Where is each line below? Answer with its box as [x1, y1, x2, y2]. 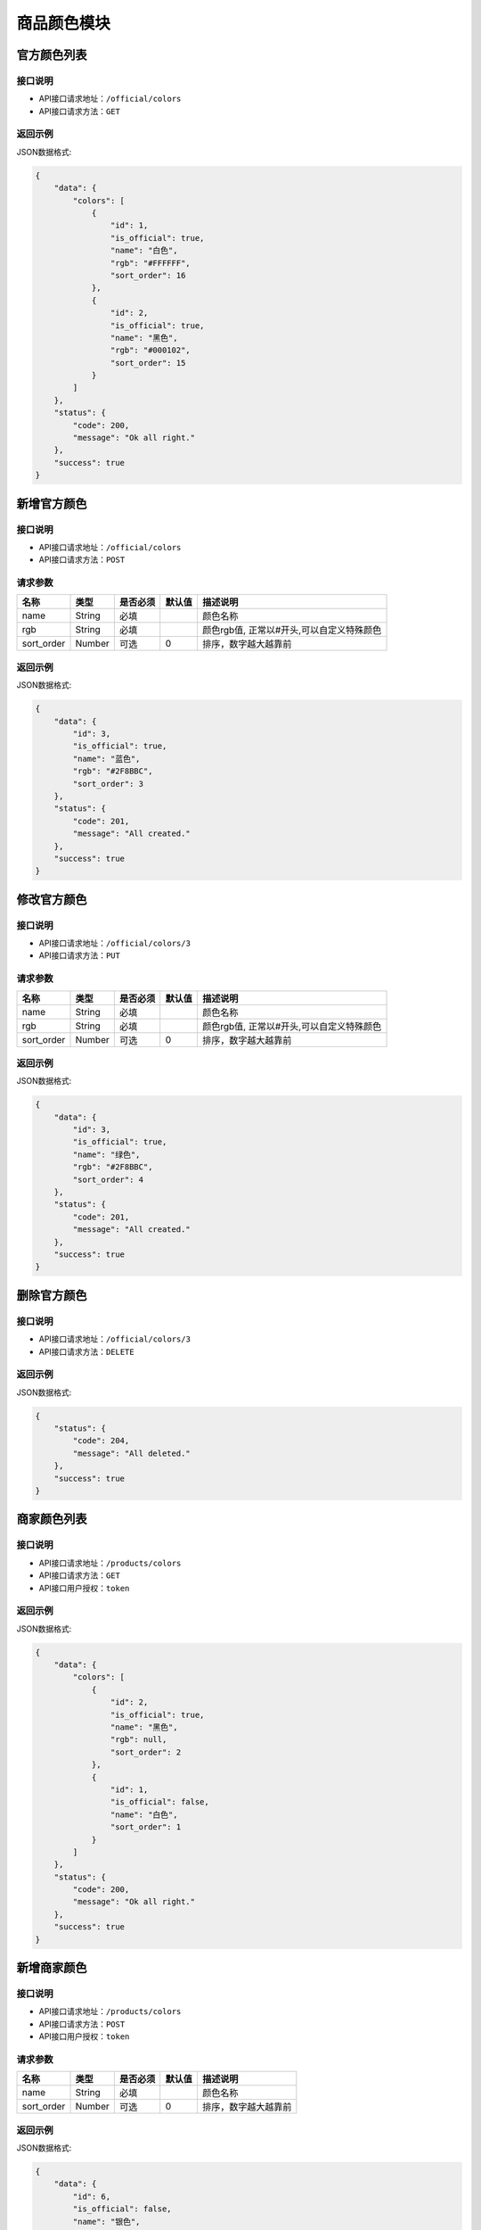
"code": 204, [72, 1436, 130, 1446]
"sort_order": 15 [110, 358, 186, 368]
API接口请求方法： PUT [38, 950, 120, 961]
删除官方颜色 [16, 1287, 87, 1302]
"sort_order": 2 [110, 1747, 182, 1757]
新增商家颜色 [16, 1961, 87, 1976]
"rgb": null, [110, 1735, 167, 1745]
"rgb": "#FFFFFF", [110, 258, 191, 268]
